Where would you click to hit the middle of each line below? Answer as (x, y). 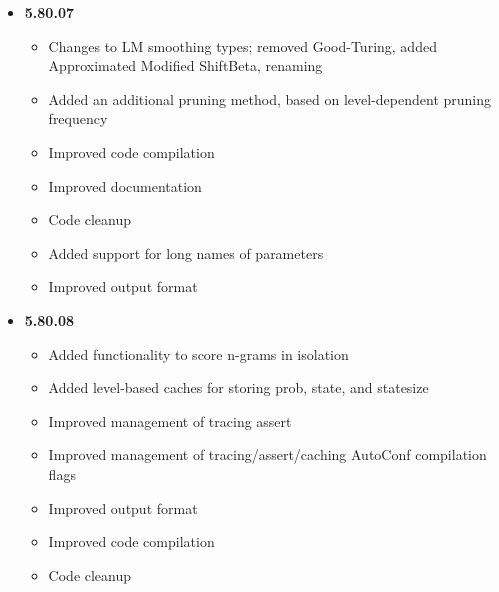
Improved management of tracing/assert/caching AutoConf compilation (267, 454)
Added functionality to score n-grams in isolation (198, 353)
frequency (78, 118)
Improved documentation (125, 185)
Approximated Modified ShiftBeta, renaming (185, 65)
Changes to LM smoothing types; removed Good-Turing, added (242, 45)
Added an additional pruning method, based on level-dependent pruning (270, 98)
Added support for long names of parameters (186, 252)
